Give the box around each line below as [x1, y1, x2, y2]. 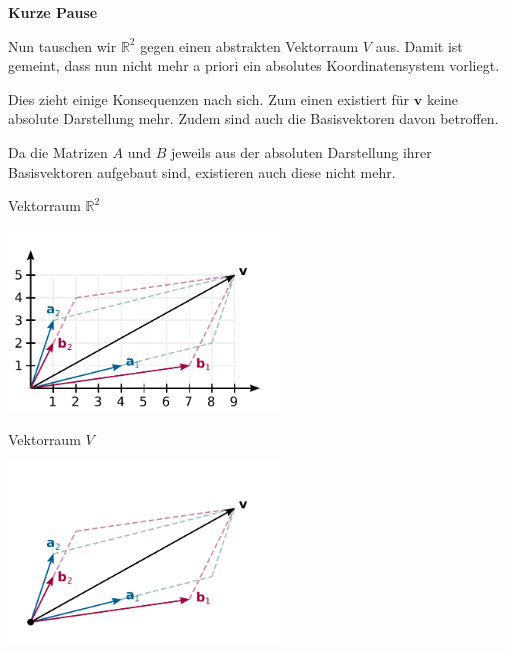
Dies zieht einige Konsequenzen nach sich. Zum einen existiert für [8, 88, 410, 109]
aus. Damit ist [375, 35, 463, 56]
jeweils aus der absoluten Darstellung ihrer [170, 141, 432, 162]
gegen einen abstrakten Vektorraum [140, 35, 359, 56]
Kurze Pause [8, 2, 98, 22]
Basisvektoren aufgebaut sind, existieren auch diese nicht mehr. [8, 161, 396, 182]
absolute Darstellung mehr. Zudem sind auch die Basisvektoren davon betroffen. [8, 108, 499, 129]
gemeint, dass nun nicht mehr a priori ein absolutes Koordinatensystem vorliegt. [8, 55, 500, 76]
